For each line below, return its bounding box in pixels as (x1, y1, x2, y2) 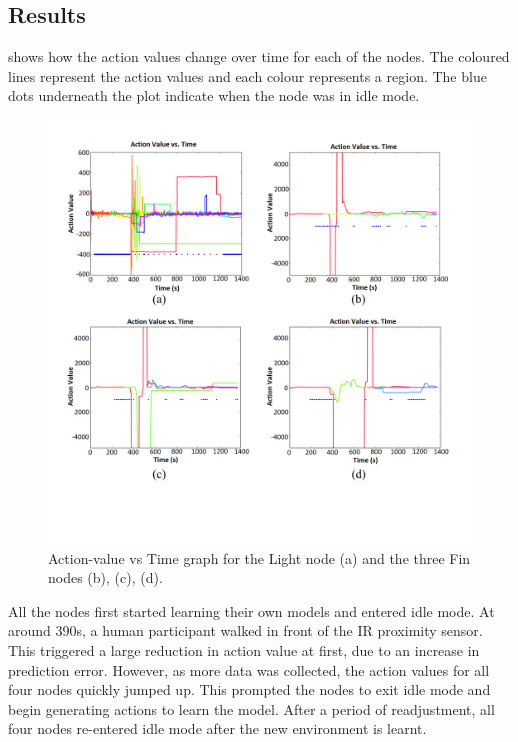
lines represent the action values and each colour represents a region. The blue (8, 65, 487, 86)
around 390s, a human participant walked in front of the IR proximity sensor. (8, 620, 483, 641)
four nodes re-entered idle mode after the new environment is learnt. (8, 718, 427, 739)
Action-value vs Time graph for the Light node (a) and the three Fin (48, 547, 471, 568)
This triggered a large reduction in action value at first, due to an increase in (8, 639, 480, 660)
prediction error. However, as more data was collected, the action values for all (8, 659, 490, 680)
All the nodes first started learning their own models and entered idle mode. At (8, 600, 495, 621)
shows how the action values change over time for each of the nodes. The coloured (8, 46, 510, 67)
